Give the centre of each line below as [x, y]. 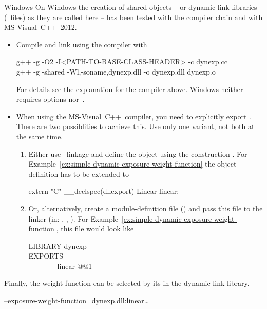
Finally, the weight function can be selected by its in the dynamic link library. [127, 283]
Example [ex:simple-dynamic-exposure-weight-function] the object [132, 164]
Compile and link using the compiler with [82, 44]
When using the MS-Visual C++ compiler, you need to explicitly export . [134, 116]
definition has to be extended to [79, 174]
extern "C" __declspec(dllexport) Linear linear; [104, 191]
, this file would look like [95, 229]
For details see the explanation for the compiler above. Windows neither [130, 89]
